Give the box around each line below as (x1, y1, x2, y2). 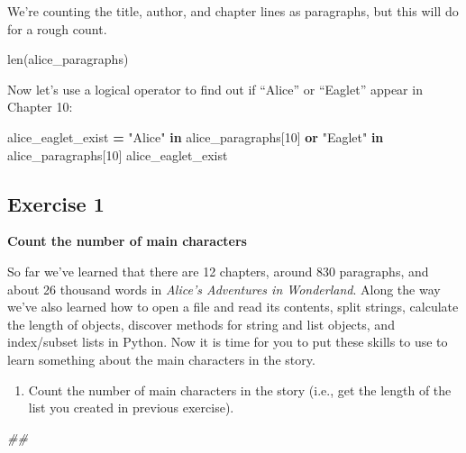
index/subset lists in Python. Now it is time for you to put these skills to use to (7, 332, 448, 351)
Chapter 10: (7, 97, 73, 116)
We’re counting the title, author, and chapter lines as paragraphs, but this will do (7, 2, 459, 20)
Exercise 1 (7, 189, 105, 217)
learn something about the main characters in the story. (7, 349, 315, 368)
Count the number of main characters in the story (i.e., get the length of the (28, 380, 452, 399)
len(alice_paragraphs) (7, 50, 129, 68)
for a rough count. (7, 19, 107, 38)
